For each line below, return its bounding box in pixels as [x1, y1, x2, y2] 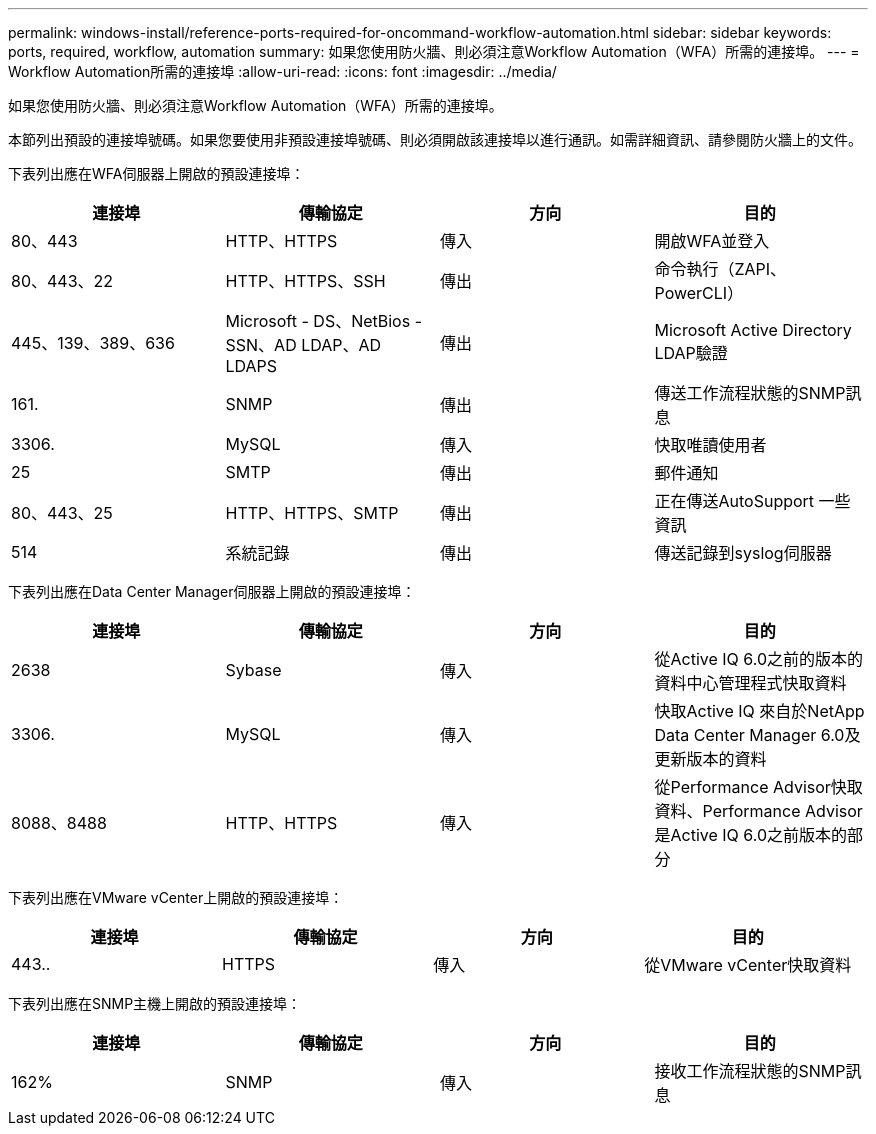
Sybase [225, 660, 282, 680]
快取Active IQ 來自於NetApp [654, 701, 865, 721]
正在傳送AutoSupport [654, 491, 815, 511]
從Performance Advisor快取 [654, 777, 863, 797]
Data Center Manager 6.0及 [654, 725, 861, 745]
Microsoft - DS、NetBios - [225, 311, 423, 331]
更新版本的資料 [654, 749, 767, 769]
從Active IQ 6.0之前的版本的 [654, 649, 864, 669]
